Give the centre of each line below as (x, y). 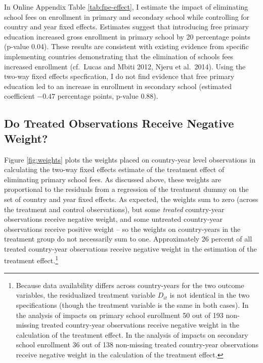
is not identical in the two (210, 295)
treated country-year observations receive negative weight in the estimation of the (130, 248)
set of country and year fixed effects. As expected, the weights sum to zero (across (131, 199)
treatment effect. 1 (31, 260)
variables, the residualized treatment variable (86, 295)
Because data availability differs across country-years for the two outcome (130, 285)
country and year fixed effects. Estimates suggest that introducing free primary (126, 27)
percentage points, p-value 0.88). (108, 96)
